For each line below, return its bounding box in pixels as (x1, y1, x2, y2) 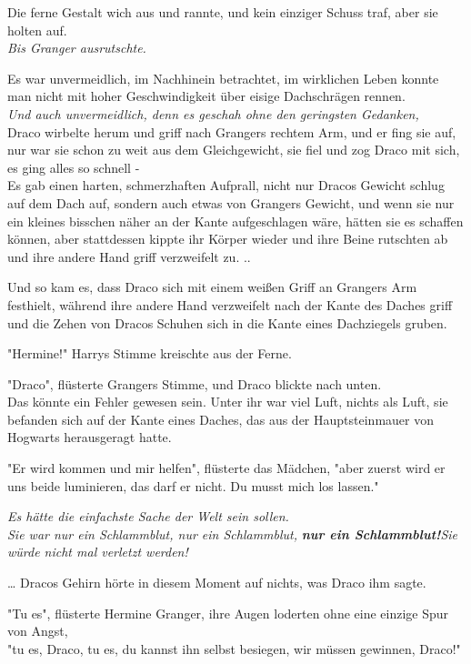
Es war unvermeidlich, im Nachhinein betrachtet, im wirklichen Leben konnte (7, 68, 439, 87)
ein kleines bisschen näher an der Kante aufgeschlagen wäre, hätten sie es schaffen (7, 211, 464, 230)
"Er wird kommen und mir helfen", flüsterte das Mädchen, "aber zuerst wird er (7, 458, 446, 478)
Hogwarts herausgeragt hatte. (7, 428, 172, 447)
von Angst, (7, 621, 68, 640)
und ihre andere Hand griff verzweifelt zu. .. (7, 246, 251, 266)
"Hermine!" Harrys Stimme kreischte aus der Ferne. (7, 344, 292, 363)
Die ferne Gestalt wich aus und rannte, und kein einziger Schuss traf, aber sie (7, 3, 438, 21)
